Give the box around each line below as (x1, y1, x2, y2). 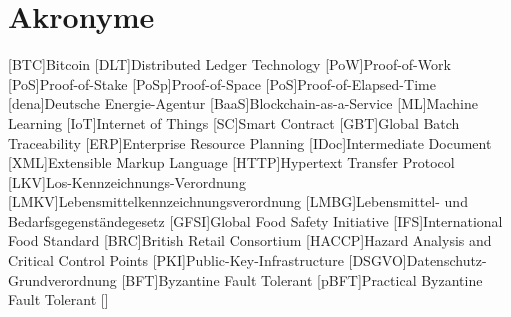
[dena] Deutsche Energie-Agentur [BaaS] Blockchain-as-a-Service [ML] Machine (8, 93, 478, 114)
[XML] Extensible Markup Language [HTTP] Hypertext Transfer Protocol (8, 152, 455, 173)
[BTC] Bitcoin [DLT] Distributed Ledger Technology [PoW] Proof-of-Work (8, 54, 451, 75)
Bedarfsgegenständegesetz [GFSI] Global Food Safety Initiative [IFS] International (8, 210, 503, 231)
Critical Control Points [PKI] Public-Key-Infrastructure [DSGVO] (8, 250, 407, 271)
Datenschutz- (406, 250, 487, 271)
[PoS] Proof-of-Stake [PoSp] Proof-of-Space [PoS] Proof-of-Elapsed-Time (8, 73, 436, 94)
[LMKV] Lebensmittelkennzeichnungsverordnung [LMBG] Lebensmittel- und (8, 191, 468, 212)
